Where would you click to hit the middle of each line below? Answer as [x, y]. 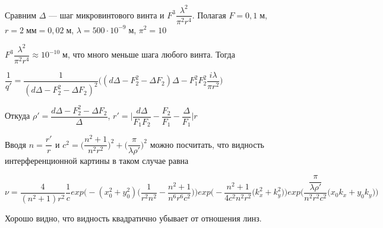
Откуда [18, 115]
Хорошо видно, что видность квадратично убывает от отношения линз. [133, 218]
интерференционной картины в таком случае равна [97, 161]
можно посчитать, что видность [207, 144]
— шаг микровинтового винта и [107, 15]
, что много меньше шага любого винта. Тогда [151, 54]
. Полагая [209, 15]
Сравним [21, 15]
